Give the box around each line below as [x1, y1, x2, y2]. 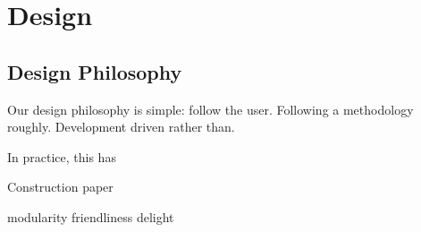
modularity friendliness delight [7, 207, 174, 226]
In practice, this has [7, 147, 116, 166]
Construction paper [7, 177, 114, 196]
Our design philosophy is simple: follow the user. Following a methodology [7, 99, 414, 118]
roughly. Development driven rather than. [7, 117, 235, 136]
